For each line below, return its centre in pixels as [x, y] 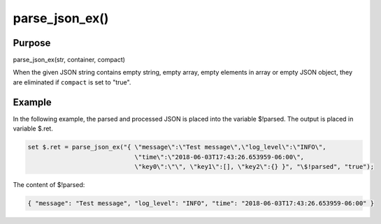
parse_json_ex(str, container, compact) [69, 60]
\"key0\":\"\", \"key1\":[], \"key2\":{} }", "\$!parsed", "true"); [254, 166]
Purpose [32, 43]
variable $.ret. [33, 128]
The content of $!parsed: [49, 184]
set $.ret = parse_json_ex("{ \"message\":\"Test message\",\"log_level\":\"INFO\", [177, 147]
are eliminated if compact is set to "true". [72, 82]
